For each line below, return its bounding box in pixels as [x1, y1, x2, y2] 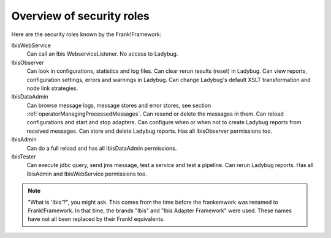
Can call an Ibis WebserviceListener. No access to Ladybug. [26, 50, 178, 58]
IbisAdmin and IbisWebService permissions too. [26, 170, 147, 177]
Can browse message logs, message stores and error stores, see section [26, 102, 211, 109]
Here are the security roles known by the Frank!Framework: [11, 31, 162, 38]
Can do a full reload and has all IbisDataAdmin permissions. [26, 144, 177, 152]
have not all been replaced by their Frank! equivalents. [28, 215, 165, 223]
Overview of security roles [11, 9, 150, 23]
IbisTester [11, 153, 36, 160]
